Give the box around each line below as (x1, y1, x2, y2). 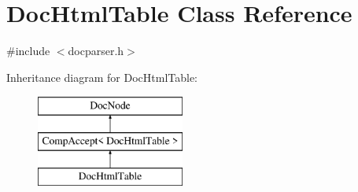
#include (6, 42, 50, 59)
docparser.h (68, 42, 124, 59)
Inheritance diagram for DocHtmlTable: (6, 68, 197, 85)
